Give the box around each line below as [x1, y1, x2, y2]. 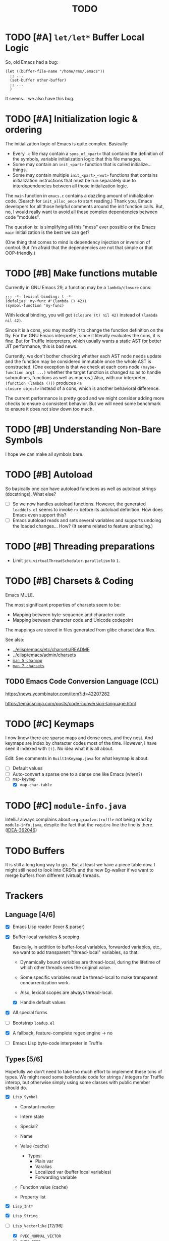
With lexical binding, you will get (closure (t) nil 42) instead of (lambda [5, 312, 158, 318]
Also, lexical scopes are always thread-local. [20, 989, 113, 995]
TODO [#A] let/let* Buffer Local [5, 31, 145, 43]
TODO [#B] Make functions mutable [5, 268, 158, 279]
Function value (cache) [20, 1184, 68, 1190]
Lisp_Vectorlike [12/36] [12, 1222, 63, 1228]
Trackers [5, 890, 44, 902]
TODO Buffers [5, 845, 65, 856]
